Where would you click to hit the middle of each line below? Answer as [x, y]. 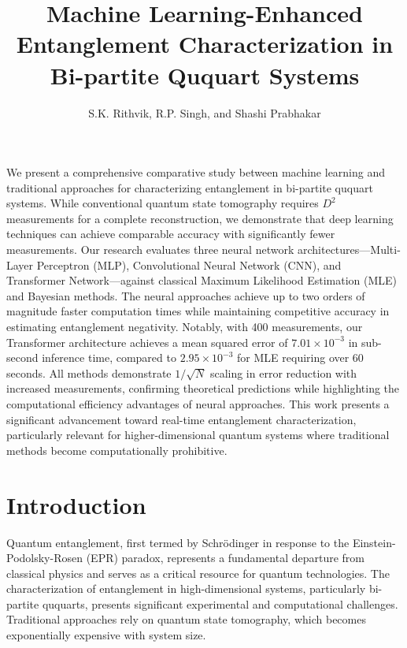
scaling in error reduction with [283, 372]
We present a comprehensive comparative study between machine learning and [196, 172]
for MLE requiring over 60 [300, 358]
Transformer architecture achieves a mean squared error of [147, 342]
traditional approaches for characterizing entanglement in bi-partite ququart [190, 187]
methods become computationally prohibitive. [117, 450]
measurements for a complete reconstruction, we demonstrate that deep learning [200, 218]
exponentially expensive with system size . [106, 635]
